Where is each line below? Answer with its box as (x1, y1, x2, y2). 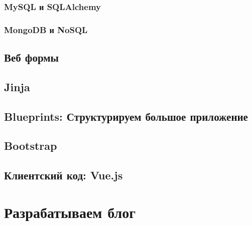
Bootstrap (4, 138, 57, 153)
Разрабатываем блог (4, 201, 136, 222)
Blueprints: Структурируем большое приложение (4, 108, 248, 124)
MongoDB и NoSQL (4, 23, 88, 36)
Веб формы (4, 50, 59, 65)
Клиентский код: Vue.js (4, 167, 123, 183)
